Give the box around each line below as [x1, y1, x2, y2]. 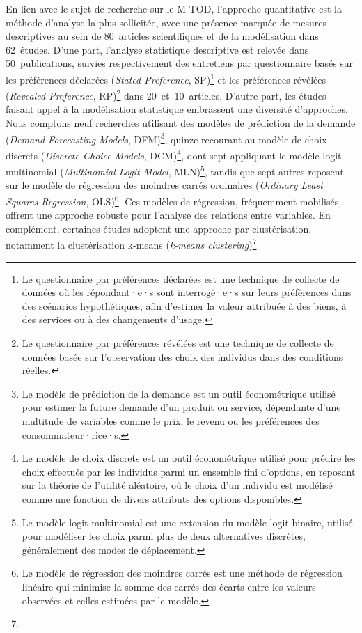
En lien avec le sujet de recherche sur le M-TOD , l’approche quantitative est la [6, 1, 342, 15]
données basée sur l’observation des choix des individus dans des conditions [22, 349, 343, 364]
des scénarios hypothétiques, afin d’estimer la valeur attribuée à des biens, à [22, 298, 347, 313]
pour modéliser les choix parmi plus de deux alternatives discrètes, [22, 529, 306, 543]
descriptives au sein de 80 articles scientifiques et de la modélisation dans [6, 29, 319, 43]
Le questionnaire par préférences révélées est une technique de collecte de [22, 336, 334, 350]
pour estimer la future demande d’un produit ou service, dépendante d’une [22, 400, 341, 414]
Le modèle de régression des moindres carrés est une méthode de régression [22, 565, 343, 580]
